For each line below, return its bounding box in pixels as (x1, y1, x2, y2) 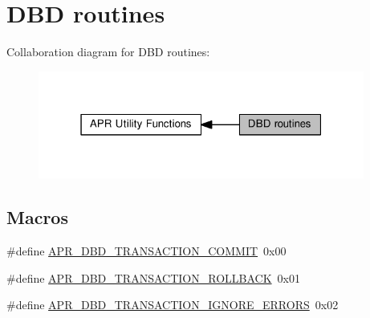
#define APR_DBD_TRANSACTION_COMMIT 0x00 (6, 243, 287, 259)
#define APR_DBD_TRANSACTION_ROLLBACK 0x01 (6, 269, 300, 286)
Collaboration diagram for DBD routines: (6, 43, 210, 60)
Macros (6, 205, 68, 230)
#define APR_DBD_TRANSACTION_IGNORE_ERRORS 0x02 (6, 296, 339, 313)
